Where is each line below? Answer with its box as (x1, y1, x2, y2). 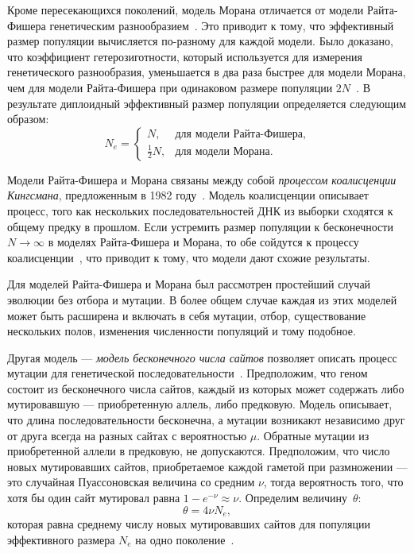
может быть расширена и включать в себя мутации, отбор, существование (7, 307, 366, 323)
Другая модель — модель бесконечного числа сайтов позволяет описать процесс (7, 349, 397, 365)
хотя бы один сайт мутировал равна (7, 489, 180, 506)
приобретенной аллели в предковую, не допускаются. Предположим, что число (7, 443, 390, 459)
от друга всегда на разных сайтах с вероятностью (7, 427, 247, 443)
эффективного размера (7, 531, 115, 547)
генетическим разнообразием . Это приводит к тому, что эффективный (49, 17, 394, 33)
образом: (7, 110, 49, 127)
